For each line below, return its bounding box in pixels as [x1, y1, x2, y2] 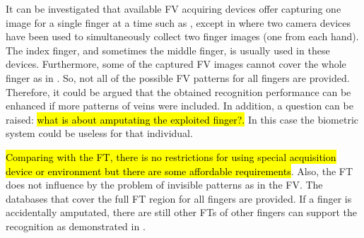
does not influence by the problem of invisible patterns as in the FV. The [6, 177, 323, 192]
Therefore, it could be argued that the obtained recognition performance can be [6, 84, 351, 99]
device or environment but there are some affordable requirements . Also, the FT [6, 163, 353, 178]
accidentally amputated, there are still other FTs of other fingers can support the [6, 205, 357, 220]
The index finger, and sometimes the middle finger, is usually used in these [6, 42, 330, 57]
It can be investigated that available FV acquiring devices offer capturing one [6, 1, 341, 16]
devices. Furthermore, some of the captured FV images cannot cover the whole [6, 56, 346, 71]
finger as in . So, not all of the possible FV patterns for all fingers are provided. [6, 70, 350, 85]
